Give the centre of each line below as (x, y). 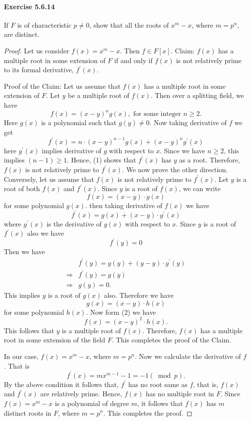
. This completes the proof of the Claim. (172, 340)
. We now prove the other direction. (175, 169)
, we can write (200, 188)
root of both (22, 188)
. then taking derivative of (124, 205)
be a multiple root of (99, 95)
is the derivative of (74, 223)
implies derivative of (72, 150)
